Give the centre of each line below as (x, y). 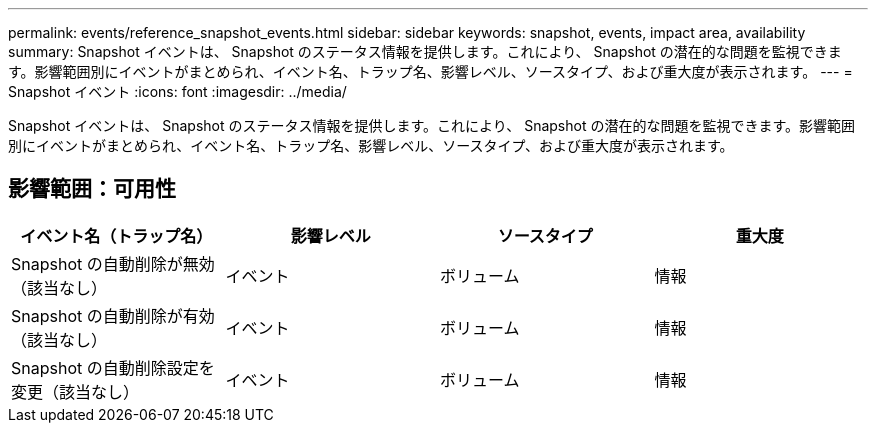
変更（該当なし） (75, 391)
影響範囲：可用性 (92, 189)
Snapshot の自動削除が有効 (113, 315)
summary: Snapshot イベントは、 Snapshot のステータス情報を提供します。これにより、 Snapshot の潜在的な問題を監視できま (425, 51)
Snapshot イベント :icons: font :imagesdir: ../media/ (177, 91)
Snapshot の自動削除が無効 (113, 263)
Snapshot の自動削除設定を (113, 367)
